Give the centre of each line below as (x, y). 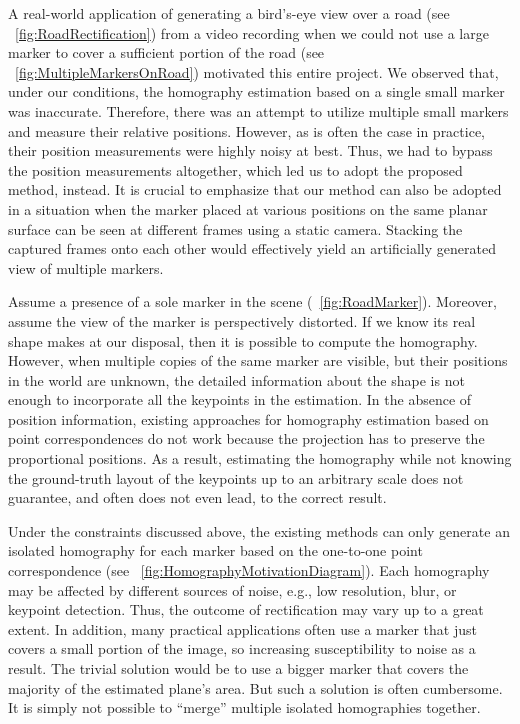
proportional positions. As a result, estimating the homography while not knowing (260, 458)
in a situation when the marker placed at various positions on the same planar (248, 208)
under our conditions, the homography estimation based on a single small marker (256, 91)
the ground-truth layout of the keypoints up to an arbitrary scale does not (236, 477)
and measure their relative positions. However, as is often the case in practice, (246, 130)
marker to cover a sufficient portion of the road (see (166, 52)
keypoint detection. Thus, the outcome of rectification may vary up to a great (246, 609)
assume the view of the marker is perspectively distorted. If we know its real (242, 320)
